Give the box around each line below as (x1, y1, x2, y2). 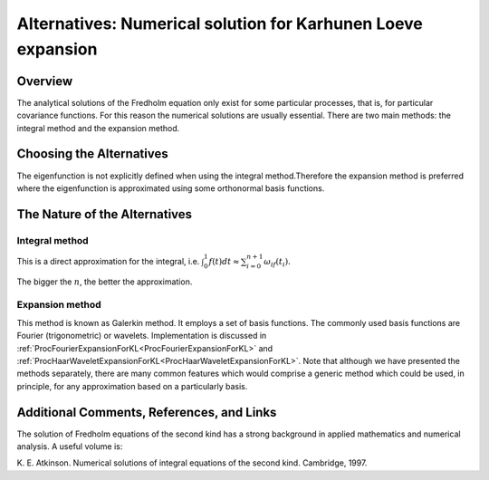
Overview (16, 73, 73, 89)
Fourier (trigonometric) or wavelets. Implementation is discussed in (16, 331, 267, 341)
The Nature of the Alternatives (16, 206, 193, 222)
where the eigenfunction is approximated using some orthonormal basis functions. (16, 182, 325, 194)
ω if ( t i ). (264, 256, 292, 269)
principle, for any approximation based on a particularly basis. (16, 380, 248, 391)
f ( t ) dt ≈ (208, 256, 240, 266)
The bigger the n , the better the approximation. (16, 276, 193, 287)
